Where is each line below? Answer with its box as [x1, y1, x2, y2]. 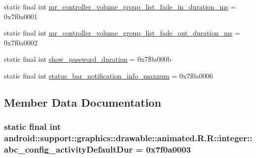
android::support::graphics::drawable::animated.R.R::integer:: [4, 132, 253, 144]
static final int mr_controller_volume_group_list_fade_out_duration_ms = [4, 28, 240, 38]
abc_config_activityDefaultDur [4, 143, 133, 156]
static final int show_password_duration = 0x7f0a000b [4, 54, 171, 64]
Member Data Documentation [4, 94, 162, 110]
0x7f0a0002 [4, 37, 38, 47]
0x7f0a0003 [146, 143, 191, 156]
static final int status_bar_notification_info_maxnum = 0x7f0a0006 [4, 70, 213, 80]
